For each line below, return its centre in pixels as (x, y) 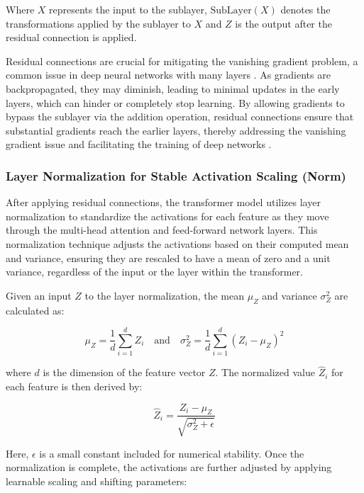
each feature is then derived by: (74, 386)
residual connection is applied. (71, 37)
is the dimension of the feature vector (124, 372)
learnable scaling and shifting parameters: (96, 481)
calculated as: (35, 310)
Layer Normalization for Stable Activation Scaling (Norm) (176, 175)
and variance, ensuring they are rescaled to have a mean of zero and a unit (168, 257)
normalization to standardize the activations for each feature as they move (167, 216)
